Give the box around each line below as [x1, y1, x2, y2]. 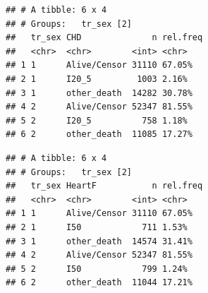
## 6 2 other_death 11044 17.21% [6, 277, 192, 288]
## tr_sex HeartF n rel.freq [6, 181, 203, 191]
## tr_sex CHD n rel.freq [6, 32, 203, 43]
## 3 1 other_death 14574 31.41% [6, 236, 192, 246]
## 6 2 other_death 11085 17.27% [6, 129, 192, 140]
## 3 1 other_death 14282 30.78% [6, 88, 192, 98]
